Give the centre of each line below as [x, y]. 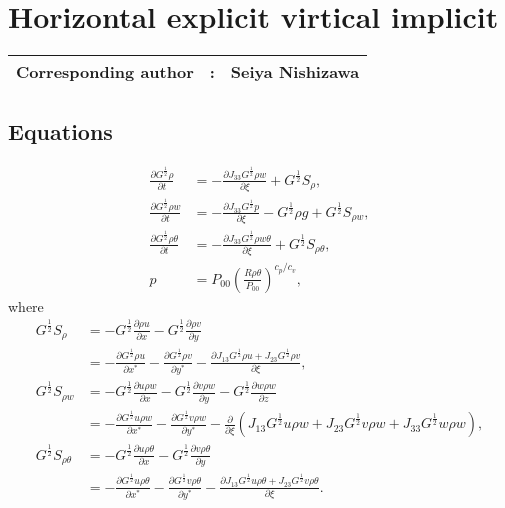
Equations [60, 130]
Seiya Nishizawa [295, 72]
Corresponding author [105, 72]
